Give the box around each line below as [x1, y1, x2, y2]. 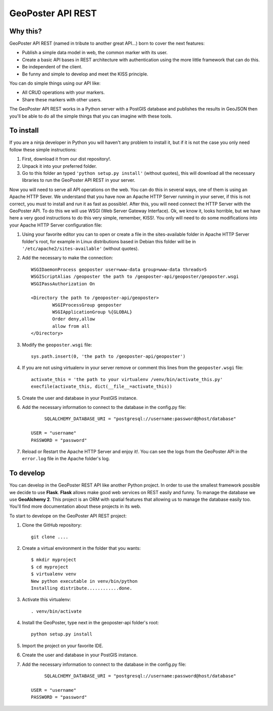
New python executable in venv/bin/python [31, 578, 138, 584]
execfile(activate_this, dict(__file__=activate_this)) [31, 384, 172, 390]
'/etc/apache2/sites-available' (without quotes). [22, 245, 139, 251]
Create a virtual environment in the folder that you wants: [22, 545, 141, 551]
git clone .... [31, 534, 69, 540]
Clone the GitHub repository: [22, 522, 82, 528]
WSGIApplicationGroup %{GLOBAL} [52, 309, 132, 315]
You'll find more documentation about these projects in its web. [9, 503, 142, 509]
